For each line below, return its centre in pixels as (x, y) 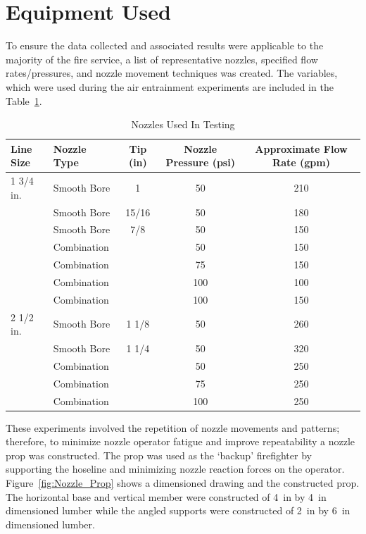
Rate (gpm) (301, 162)
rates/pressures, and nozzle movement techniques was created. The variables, (172, 73)
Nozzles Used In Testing (183, 124)
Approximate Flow (301, 148)
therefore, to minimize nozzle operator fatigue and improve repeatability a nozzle (181, 441)
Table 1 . (24, 100)
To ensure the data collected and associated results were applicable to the (165, 45)
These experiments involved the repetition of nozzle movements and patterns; (173, 427)
